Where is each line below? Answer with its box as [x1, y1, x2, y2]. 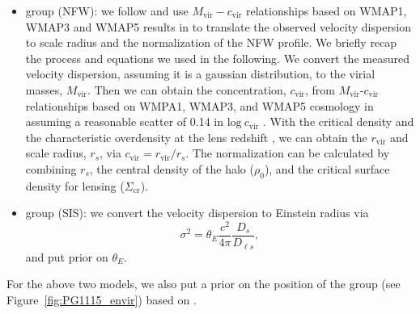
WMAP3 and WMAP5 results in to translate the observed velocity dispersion [25, 18, 412, 35]
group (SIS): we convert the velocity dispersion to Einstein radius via [25, 204, 369, 221]
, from [304, 81, 335, 98]
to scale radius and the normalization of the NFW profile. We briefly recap [25, 34, 397, 51]
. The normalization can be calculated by [185, 144, 390, 161]
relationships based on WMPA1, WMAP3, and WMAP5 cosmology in [25, 97, 374, 114]
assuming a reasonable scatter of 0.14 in [25, 113, 223, 130]
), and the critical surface [264, 160, 390, 177]
